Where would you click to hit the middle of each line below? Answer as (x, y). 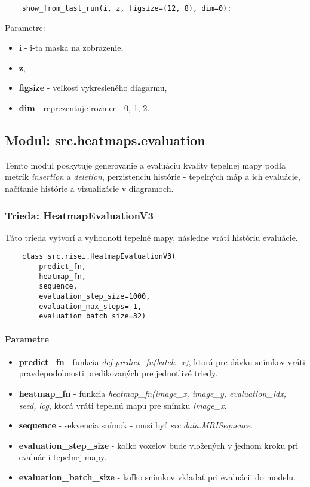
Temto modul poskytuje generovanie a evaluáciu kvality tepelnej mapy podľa (145, 165)
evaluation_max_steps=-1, (90, 306)
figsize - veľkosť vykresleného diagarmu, (93, 88)
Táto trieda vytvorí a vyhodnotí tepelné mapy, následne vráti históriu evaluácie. (151, 237)
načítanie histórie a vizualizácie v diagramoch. (89, 189)
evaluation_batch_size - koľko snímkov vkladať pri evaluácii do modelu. (157, 477)
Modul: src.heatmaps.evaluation (105, 140)
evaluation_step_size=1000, (95, 297)
